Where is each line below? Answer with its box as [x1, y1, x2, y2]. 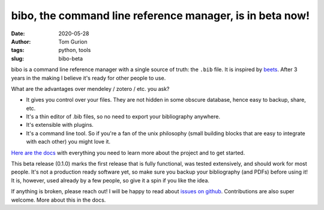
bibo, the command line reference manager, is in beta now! [11, 9, 310, 22]
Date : [11, 30, 25, 37]
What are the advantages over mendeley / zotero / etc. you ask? [11, 85, 170, 92]
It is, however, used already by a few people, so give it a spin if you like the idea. [11, 176, 210, 184]
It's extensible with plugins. [26, 121, 94, 129]
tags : [11, 47, 25, 54]
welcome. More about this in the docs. [11, 196, 106, 203]
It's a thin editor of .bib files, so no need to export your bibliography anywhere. [26, 113, 220, 120]
